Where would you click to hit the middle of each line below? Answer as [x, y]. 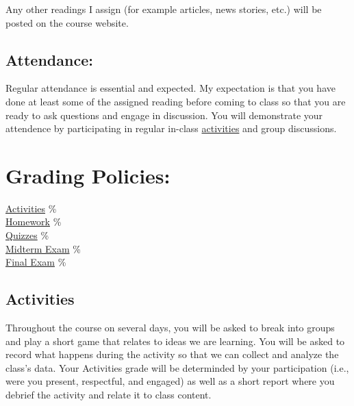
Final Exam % [36, 262]
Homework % [34, 221]
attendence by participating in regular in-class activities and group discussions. [171, 128]
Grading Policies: [88, 175]
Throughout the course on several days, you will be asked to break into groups [170, 328]
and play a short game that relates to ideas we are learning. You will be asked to [175, 341]
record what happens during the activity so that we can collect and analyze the [172, 354]
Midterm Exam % [43, 248]
